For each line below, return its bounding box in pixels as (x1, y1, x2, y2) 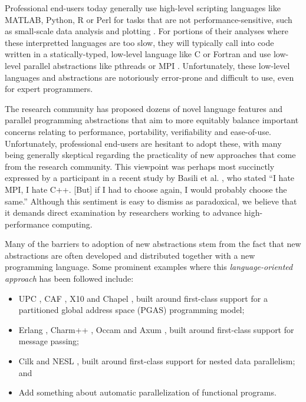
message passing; (18, 335, 79, 347)
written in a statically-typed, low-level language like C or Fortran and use (5, 48, 271, 60)
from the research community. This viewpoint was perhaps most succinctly (5, 160, 275, 172)
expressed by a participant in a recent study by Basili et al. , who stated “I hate (5, 172, 295, 184)
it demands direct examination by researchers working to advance (5, 206, 242, 219)
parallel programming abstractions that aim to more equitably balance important (5, 114, 299, 126)
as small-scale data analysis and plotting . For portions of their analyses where (5, 25, 288, 37)
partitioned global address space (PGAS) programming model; (18, 304, 245, 316)
